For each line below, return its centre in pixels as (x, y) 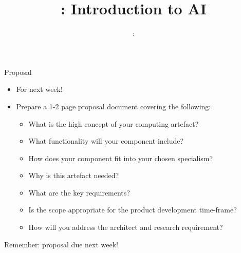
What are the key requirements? (79, 192)
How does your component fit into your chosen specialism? (121, 158)
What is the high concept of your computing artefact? (114, 123)
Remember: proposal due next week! (61, 244)
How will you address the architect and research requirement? (126, 227)
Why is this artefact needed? (74, 175)
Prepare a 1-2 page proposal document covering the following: (114, 106)
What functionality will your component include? (106, 141)
